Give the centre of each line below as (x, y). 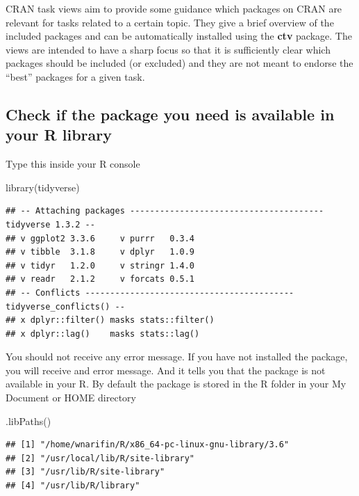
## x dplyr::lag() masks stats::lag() (103, 334)
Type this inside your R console (73, 164)
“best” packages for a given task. (75, 76)
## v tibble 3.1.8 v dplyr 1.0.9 (100, 252)
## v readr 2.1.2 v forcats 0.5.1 (100, 279)
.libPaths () (28, 421)
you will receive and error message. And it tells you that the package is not (166, 370)
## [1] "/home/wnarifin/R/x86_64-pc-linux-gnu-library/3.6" (148, 445)
